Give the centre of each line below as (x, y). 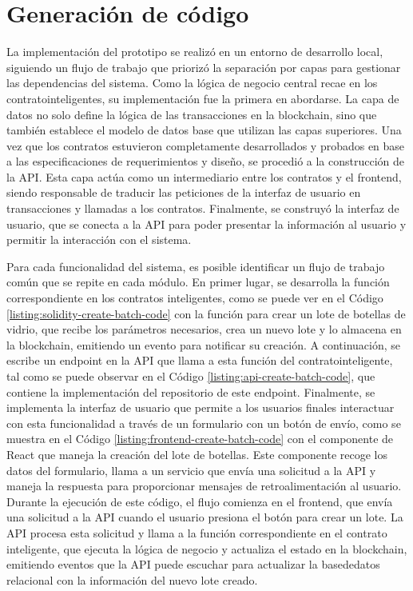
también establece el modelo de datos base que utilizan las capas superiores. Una (204, 130)
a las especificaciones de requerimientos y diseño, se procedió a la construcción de (206, 161)
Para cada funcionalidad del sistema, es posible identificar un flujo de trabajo (196, 266)
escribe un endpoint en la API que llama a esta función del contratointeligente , (200, 360)
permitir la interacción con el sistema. (99, 240)
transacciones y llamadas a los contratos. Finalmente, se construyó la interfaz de (203, 208)
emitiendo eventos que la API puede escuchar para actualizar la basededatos (193, 564)
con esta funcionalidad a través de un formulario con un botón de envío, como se (204, 423)
